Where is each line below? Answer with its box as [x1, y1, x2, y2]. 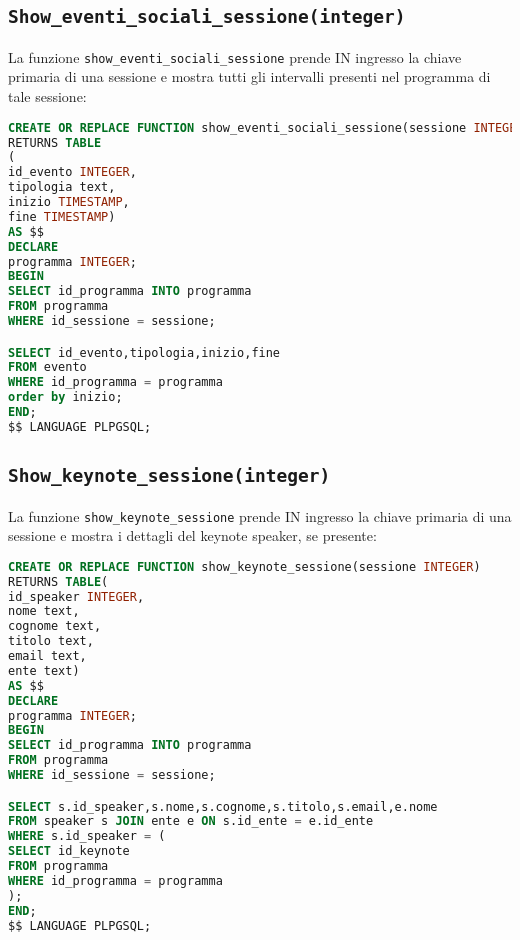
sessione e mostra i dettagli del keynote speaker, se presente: [8, 525, 377, 546]
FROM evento [8, 360, 87, 375]
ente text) [8, 663, 80, 678]
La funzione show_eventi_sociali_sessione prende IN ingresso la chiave [8, 46, 462, 67]
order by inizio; [8, 390, 123, 405]
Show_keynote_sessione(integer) [8, 465, 331, 487]
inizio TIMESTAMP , [8, 195, 130, 209]
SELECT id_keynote [8, 844, 130, 859]
